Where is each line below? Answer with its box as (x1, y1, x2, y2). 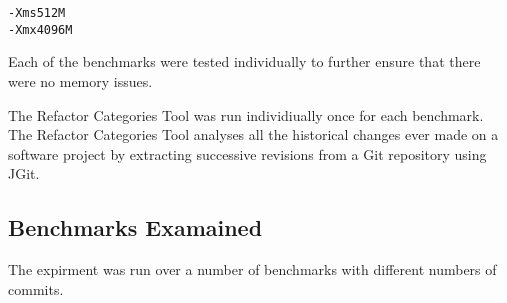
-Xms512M (8, 6, 66, 20)
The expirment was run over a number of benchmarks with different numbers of (8, 259, 497, 280)
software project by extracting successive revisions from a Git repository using (8, 143, 487, 164)
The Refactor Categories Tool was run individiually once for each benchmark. (8, 104, 484, 125)
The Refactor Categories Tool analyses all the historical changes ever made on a (8, 124, 499, 145)
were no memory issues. (8, 70, 153, 91)
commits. (8, 278, 64, 299)
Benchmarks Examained (8, 212, 263, 243)
